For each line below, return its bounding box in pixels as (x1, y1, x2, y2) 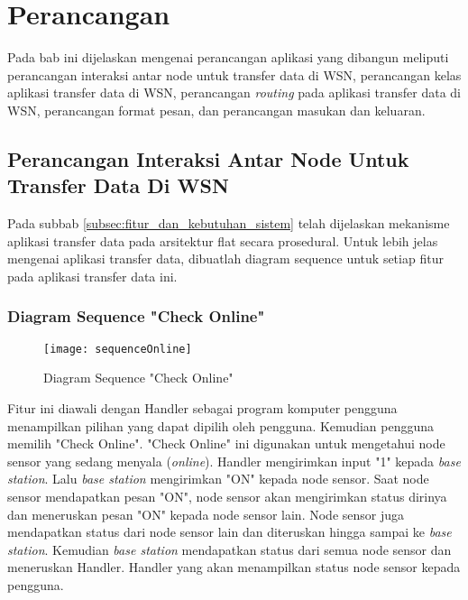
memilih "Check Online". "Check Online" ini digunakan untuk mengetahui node (7, 434, 445, 453)
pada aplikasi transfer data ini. (7, 266, 178, 285)
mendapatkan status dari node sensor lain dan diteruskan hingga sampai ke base (7, 522, 452, 541)
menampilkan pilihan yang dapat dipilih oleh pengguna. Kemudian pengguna (7, 416, 435, 435)
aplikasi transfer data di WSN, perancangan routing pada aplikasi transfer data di (7, 83, 461, 102)
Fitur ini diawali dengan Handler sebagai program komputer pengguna (7, 398, 398, 417)
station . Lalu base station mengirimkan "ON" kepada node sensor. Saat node (7, 469, 429, 488)
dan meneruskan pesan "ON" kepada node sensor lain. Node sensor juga (7, 504, 405, 523)
